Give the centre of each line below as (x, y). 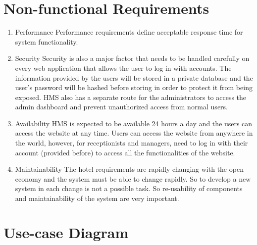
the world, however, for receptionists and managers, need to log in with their (131, 143)
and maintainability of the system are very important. (97, 198)
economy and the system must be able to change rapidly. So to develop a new (133, 178)
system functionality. (47, 41)
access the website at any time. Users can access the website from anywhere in (134, 133)
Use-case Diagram (66, 232)
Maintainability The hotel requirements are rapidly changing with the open (129, 169)
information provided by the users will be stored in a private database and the (134, 77)
